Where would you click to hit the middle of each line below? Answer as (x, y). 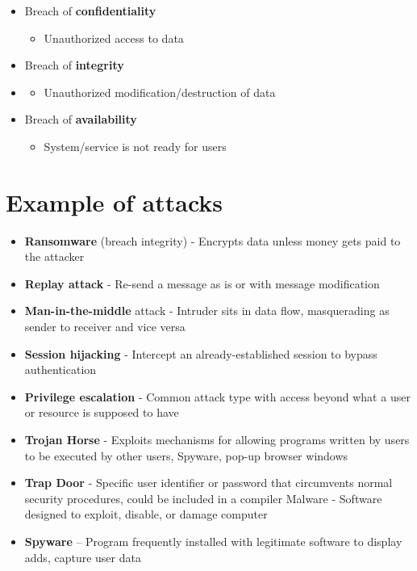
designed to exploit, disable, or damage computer (146, 514)
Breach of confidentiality (90, 10)
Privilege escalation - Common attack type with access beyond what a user (217, 396)
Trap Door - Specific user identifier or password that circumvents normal (208, 483)
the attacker (54, 256)
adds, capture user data (83, 557)
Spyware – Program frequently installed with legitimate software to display (213, 541)
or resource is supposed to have (102, 412)
